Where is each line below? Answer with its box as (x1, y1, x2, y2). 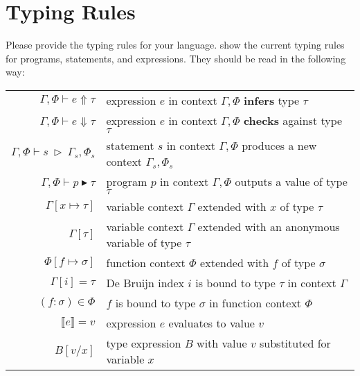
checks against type (243, 112, 343, 128)
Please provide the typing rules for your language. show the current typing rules (6, 37, 345, 52)
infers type (243, 92, 300, 108)
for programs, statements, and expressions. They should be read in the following (6, 51, 346, 65)
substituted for (259, 334, 331, 351)
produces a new (242, 137, 317, 153)
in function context (209, 294, 302, 311)
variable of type (106, 234, 182, 250)
